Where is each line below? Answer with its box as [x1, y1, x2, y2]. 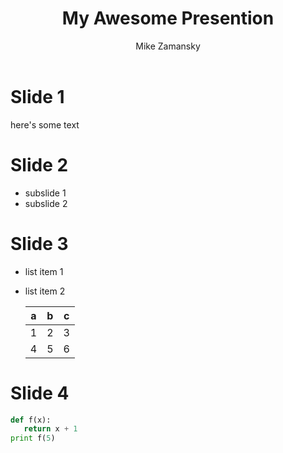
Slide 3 [10, 232, 69, 255]
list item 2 [24, 285, 66, 297]
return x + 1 [23, 424, 78, 434]
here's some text [10, 118, 80, 131]
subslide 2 [24, 197, 68, 209]
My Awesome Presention [61, 7, 275, 30]
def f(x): [10, 415, 52, 425]
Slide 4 [10, 382, 70, 404]
